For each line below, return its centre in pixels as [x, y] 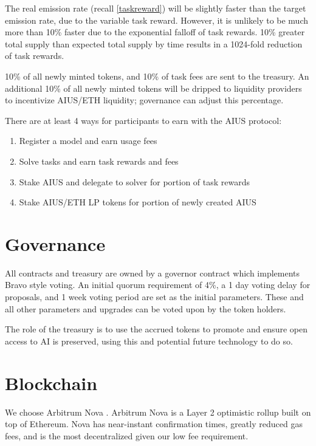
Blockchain [51, 383]
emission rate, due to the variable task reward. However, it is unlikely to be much [157, 20]
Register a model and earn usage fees [88, 141]
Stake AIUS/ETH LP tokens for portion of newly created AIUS [138, 202]
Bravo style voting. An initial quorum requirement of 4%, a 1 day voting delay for [158, 285]
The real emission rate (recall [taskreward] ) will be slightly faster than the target [156, 8]
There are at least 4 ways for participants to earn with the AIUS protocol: [143, 120]
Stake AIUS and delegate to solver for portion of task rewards [134, 181]
